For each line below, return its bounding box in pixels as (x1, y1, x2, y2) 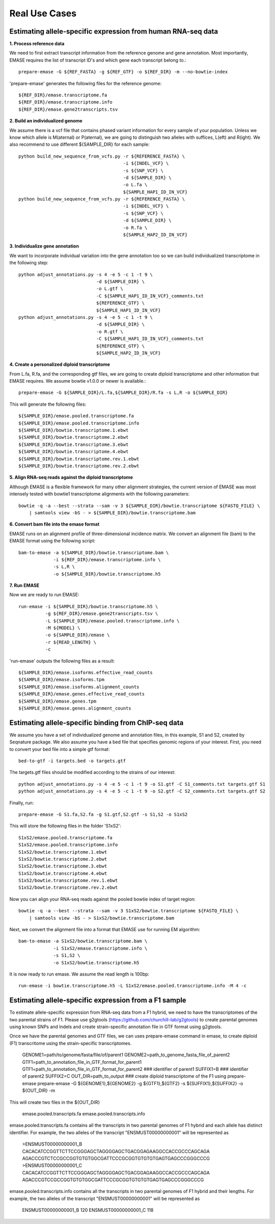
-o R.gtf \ (96, 329, 123, 334)
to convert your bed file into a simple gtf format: (9, 746, 110, 752)
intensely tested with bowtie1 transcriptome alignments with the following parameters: (9, 491, 190, 497)
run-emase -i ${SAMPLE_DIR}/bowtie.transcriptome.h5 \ (18, 604, 158, 609)
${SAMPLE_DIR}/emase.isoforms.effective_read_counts (18, 669, 153, 676)
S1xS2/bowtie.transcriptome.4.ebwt (18, 870, 107, 876)
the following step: (9, 260, 48, 266)
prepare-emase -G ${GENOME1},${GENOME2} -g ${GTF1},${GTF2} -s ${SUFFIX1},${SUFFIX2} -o (37, 1080, 243, 1086)
